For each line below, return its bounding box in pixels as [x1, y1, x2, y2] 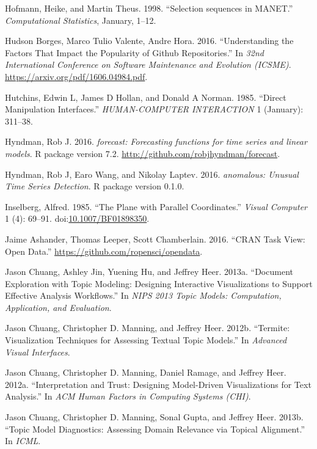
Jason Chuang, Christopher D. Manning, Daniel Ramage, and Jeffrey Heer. [5, 366, 286, 379]
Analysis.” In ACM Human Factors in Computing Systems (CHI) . [5, 390, 251, 403]
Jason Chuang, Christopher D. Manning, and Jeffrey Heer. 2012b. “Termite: [5, 321, 290, 334]
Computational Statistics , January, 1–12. [5, 13, 156, 26]
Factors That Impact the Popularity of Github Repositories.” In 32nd [5, 46, 264, 59]
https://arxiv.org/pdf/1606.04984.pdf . [5, 70, 148, 82]
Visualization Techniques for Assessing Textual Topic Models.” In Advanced [5, 334, 287, 346]
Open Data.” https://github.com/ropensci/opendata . [5, 244, 203, 257]
